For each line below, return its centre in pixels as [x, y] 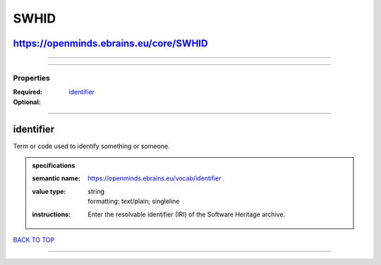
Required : [28, 92]
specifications [54, 165]
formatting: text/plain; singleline [134, 202]
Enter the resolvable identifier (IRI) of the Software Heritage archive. [187, 214]
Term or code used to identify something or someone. [91, 146]
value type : [49, 191]
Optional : [27, 101]
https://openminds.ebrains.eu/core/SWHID [110, 43]
